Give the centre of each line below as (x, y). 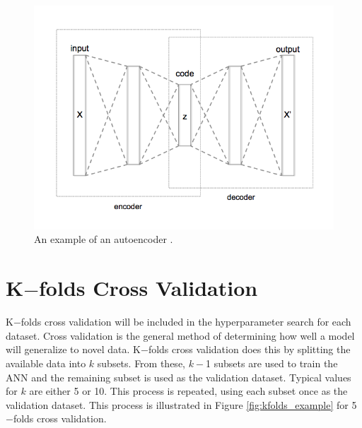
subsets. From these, (141, 363)
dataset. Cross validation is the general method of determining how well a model (180, 335)
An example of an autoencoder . (104, 239)
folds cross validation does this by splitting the (249, 349)
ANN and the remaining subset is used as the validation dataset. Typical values (179, 377)
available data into (46, 363)
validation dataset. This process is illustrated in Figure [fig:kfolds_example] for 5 (181, 404)
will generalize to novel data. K (73, 349)
